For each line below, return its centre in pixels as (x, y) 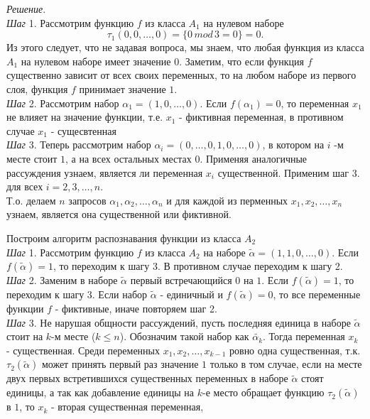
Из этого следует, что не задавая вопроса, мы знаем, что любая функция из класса (185, 47)
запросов (87, 200)
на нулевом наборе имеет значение (96, 61)
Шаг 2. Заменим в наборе (62, 280)
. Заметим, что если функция (241, 61)
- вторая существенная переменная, (127, 407)
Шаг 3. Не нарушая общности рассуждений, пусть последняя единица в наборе (179, 322)
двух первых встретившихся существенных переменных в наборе (147, 378)
